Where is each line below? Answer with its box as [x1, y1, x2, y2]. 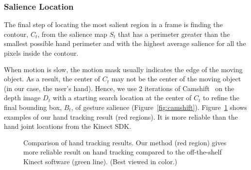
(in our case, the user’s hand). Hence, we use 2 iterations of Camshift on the [4, 83, 234, 93]
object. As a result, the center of [4, 74, 100, 84]
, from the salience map [37, 29, 107, 39]
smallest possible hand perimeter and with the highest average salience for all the [4, 38, 246, 48]
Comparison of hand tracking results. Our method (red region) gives [23, 137, 227, 147]
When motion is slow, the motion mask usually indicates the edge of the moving [4, 64, 243, 74]
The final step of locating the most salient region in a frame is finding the [4, 19, 223, 30]
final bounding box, [4, 102, 62, 112]
